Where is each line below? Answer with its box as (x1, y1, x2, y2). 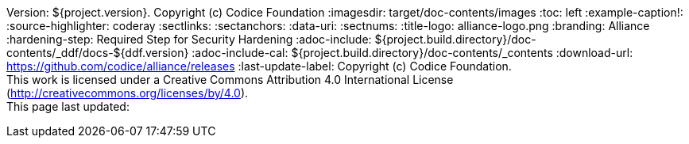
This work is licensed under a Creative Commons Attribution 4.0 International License (6, 73, 454, 86)
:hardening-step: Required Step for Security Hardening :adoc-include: (6, 32, 372, 46)
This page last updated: (6, 100, 130, 113)
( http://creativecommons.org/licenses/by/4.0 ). (6, 86, 249, 100)
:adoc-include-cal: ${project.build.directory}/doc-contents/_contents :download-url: (192, 46, 633, 59)
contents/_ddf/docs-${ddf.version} (6, 46, 189, 59)
